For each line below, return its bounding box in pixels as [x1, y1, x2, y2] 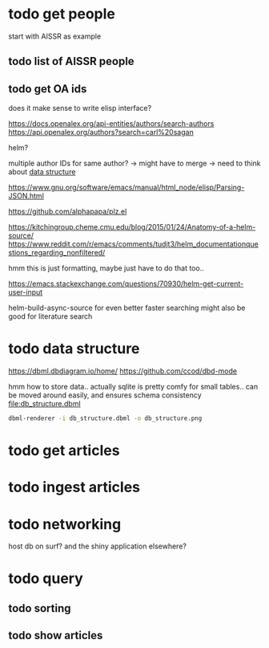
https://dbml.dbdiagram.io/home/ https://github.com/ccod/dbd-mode [8, 366, 238, 376]
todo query [8, 569, 84, 588]
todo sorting [8, 601, 71, 615]
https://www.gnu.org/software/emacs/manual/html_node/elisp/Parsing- [8, 182, 245, 193]
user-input [8, 287, 43, 297]
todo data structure [8, 340, 140, 358]
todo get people [8, 5, 116, 23]
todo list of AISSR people [8, 55, 134, 68]
